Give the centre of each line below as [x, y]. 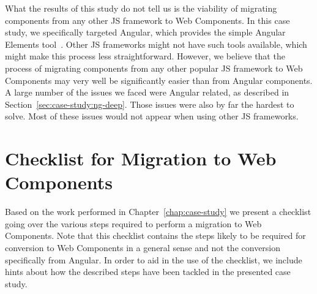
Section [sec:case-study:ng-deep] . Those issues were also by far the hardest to [150, 104]
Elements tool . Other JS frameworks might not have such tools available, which [156, 44]
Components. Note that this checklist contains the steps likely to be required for [155, 236]
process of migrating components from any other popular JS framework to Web [154, 68]
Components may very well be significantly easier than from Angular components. [159, 80]
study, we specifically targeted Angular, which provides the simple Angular [145, 32]
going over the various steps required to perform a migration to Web [133, 223]
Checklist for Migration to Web [141, 158]
